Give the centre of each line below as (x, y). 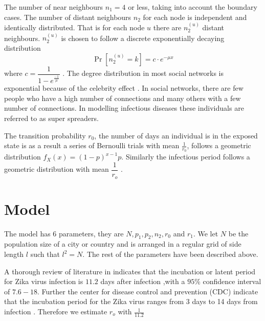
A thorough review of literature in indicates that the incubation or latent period (130, 271)
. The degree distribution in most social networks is (143, 73)
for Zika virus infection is (44, 281)
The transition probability (45, 135)
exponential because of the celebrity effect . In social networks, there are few (124, 88)
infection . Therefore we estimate (56, 312)
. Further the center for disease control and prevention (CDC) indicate (148, 291)
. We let (206, 233)
